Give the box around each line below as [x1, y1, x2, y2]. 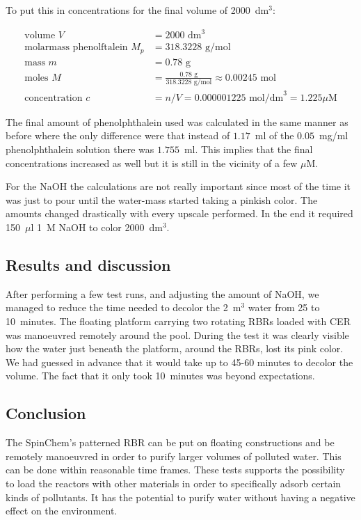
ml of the [255, 128, 294, 143]
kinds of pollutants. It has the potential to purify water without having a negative [6, 489, 355, 504]
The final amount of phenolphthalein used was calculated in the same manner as [6, 114, 348, 129]
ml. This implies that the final [184, 142, 313, 157]
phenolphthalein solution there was [6, 142, 154, 157]
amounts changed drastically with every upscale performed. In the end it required [6, 206, 353, 221]
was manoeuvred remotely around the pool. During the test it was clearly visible [6, 327, 349, 342]
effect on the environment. [6, 503, 118, 518]
